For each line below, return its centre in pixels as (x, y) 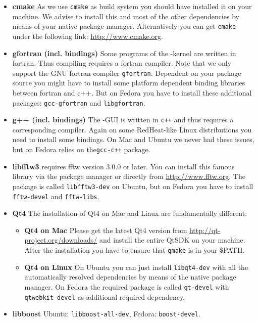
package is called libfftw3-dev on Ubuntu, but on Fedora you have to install (133, 186)
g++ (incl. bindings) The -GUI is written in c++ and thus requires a (123, 120)
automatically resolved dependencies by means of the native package (130, 277)
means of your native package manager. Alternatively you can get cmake (124, 26)
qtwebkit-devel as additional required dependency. (105, 296)
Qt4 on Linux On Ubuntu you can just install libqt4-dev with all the (136, 267)
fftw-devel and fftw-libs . (56, 196)
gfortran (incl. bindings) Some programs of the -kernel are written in (124, 53)
